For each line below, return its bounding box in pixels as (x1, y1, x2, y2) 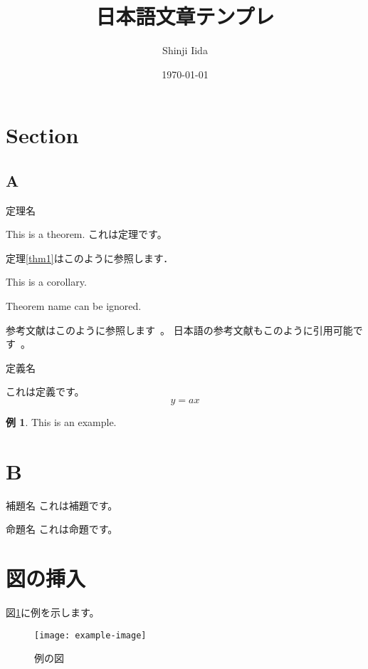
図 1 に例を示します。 (6, 605, 100, 620)
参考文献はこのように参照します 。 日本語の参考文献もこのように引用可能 (6, 322, 353, 337)
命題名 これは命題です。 (6, 522, 118, 536)
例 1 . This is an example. (6, 415, 117, 430)
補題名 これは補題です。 (6, 497, 118, 512)
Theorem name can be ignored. (6, 299, 142, 313)
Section (6, 120, 79, 150)
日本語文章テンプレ (95, 1, 275, 31)
